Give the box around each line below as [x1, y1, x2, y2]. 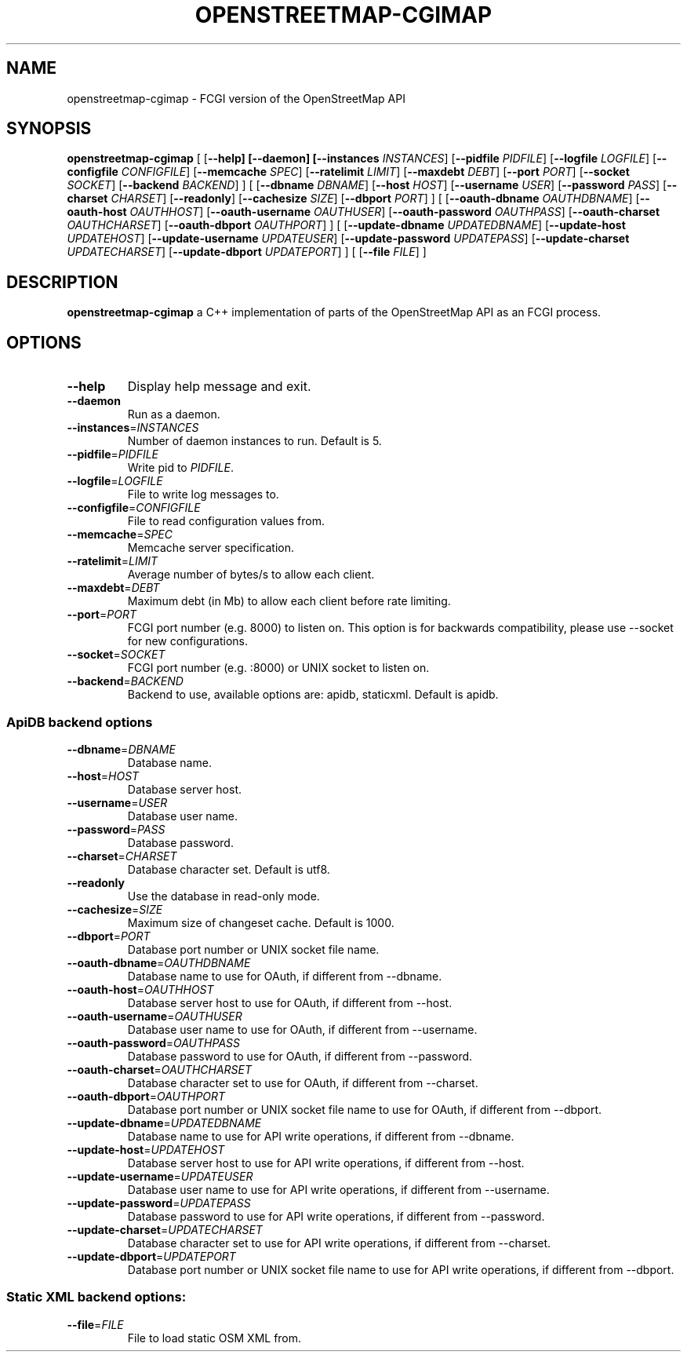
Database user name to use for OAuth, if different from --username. [127, 1022, 478, 1036]
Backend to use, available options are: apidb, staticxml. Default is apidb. [127, 688, 499, 702]
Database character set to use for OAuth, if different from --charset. [127, 1075, 478, 1090]
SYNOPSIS [6, 119, 92, 139]
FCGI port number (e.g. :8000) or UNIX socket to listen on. [127, 661, 430, 675]
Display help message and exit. [127, 378, 311, 395]
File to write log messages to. [127, 487, 279, 502]
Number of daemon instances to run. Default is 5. [127, 434, 382, 448]
